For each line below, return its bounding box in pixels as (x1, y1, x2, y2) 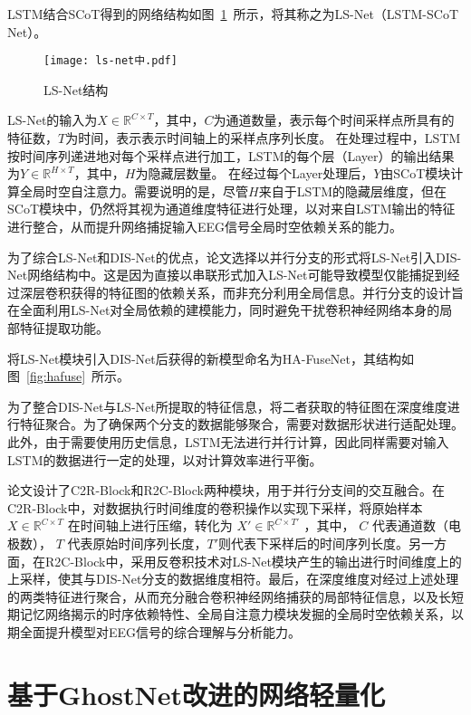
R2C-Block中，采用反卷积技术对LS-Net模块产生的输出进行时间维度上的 (44, 551, 462, 570)
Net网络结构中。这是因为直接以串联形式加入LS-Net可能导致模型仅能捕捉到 (7, 265, 447, 284)
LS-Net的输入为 (7, 110, 98, 129)
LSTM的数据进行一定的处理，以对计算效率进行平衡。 (7, 450, 322, 469)
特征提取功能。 (19, 318, 109, 337)
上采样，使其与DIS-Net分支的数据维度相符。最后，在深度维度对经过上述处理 (7, 569, 459, 588)
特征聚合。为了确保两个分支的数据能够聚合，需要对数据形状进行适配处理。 (19, 415, 464, 434)
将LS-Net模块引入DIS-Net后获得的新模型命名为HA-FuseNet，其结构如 (7, 348, 415, 367)
